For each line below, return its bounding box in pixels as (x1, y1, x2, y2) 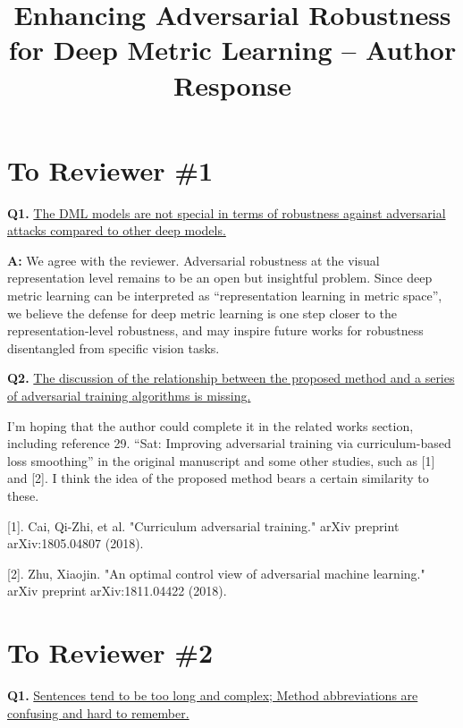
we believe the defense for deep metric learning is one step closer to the (7, 303, 397, 322)
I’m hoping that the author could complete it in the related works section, (7, 416, 414, 435)
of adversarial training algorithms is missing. (7, 386, 251, 405)
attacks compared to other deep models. (7, 221, 226, 240)
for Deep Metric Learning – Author (8, 31, 457, 68)
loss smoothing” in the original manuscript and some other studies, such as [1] (7, 451, 435, 470)
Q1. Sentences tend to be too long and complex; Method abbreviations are (7, 686, 418, 705)
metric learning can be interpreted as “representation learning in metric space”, (7, 286, 442, 305)
